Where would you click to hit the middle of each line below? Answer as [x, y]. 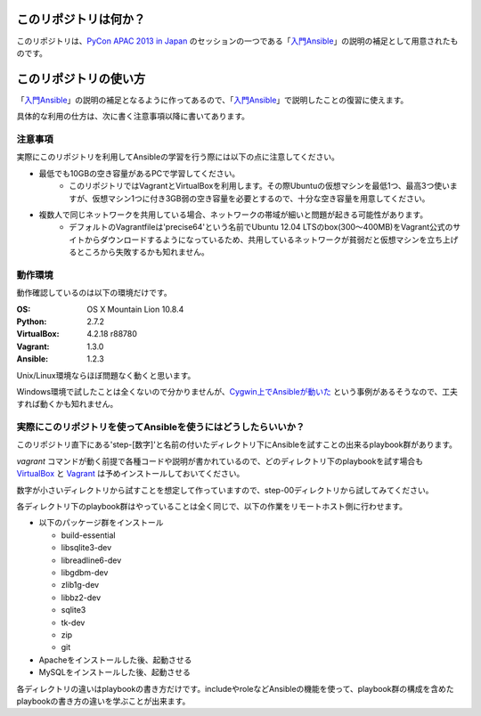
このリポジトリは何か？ [81, 19]
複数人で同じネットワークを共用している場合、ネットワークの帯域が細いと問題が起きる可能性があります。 [233, 215]
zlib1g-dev [80, 585]
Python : [32, 321]
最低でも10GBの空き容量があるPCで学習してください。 [139, 173]
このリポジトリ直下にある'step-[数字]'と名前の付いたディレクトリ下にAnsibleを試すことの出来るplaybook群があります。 [237, 444]
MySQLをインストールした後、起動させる [114, 672]
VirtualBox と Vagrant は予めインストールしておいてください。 [130, 474]
